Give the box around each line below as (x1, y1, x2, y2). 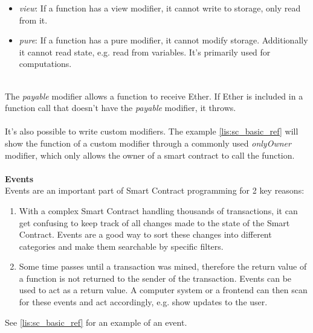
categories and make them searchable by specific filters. (19, 239, 224, 252)
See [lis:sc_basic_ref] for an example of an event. (5, 316, 187, 328)
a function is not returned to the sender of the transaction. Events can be (19, 271, 292, 284)
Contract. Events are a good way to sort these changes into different (19, 228, 272, 241)
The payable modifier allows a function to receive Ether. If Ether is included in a (5, 89, 303, 102)
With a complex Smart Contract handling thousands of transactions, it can (19, 204, 298, 217)
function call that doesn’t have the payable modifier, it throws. (5, 101, 236, 114)
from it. (19, 13, 48, 26)
